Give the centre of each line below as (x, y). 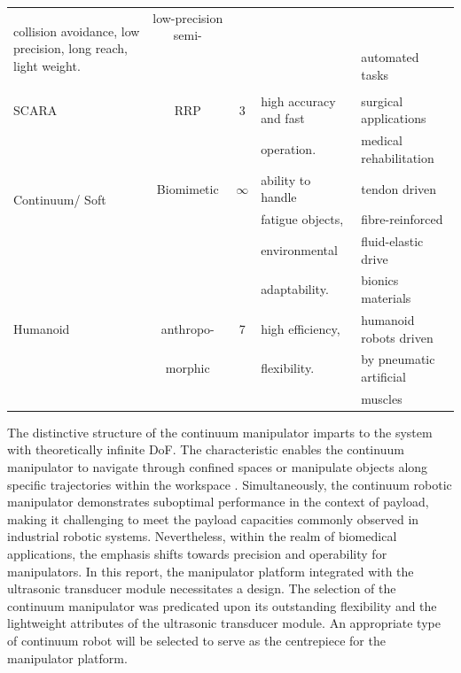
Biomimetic (188, 188)
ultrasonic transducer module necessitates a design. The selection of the (202, 588)
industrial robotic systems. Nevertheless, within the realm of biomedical (202, 536)
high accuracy (298, 101)
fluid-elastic (392, 241)
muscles (382, 398)
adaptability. (295, 289)
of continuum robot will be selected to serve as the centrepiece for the (196, 640)
